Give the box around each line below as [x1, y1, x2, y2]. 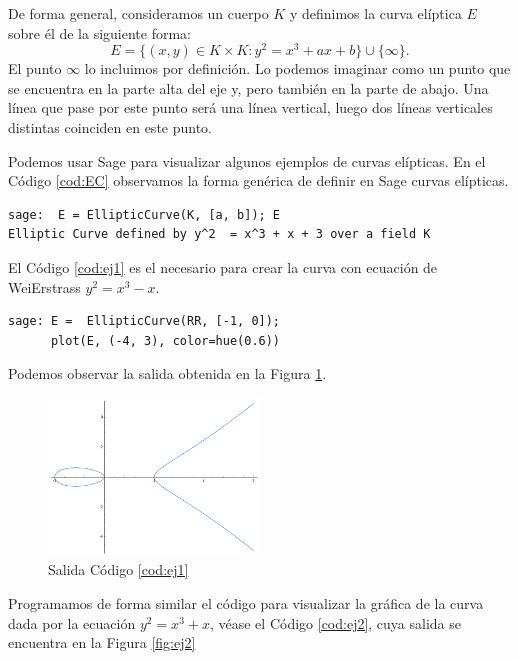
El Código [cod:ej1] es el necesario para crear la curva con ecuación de [8, 257, 438, 278]
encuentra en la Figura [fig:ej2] [8, 632, 196, 653]
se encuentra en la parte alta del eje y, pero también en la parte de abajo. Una [8, 77, 489, 98]
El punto [8, 58, 62, 79]
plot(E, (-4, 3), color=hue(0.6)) [50, 333, 281, 348]
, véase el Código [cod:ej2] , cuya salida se [209, 612, 462, 633]
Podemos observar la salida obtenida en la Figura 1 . [8, 363, 327, 384]
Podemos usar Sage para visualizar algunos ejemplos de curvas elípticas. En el [8, 150, 486, 171]
